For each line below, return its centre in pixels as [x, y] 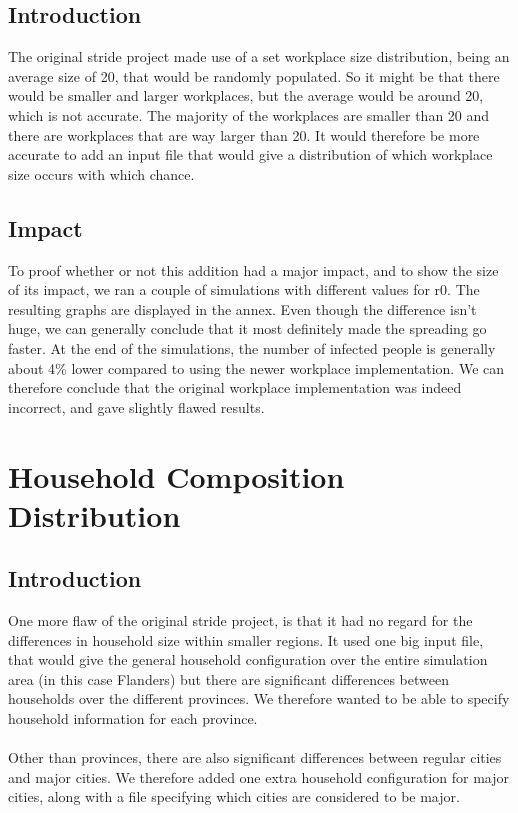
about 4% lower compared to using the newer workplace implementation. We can [256, 367]
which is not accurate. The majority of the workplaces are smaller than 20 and [249, 114]
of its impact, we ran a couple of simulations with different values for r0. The [244, 289]
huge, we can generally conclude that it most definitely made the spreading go [247, 328]
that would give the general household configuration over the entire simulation [248, 659]
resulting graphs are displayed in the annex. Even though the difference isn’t [242, 308]
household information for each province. [133, 718]
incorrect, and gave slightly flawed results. [136, 406]
